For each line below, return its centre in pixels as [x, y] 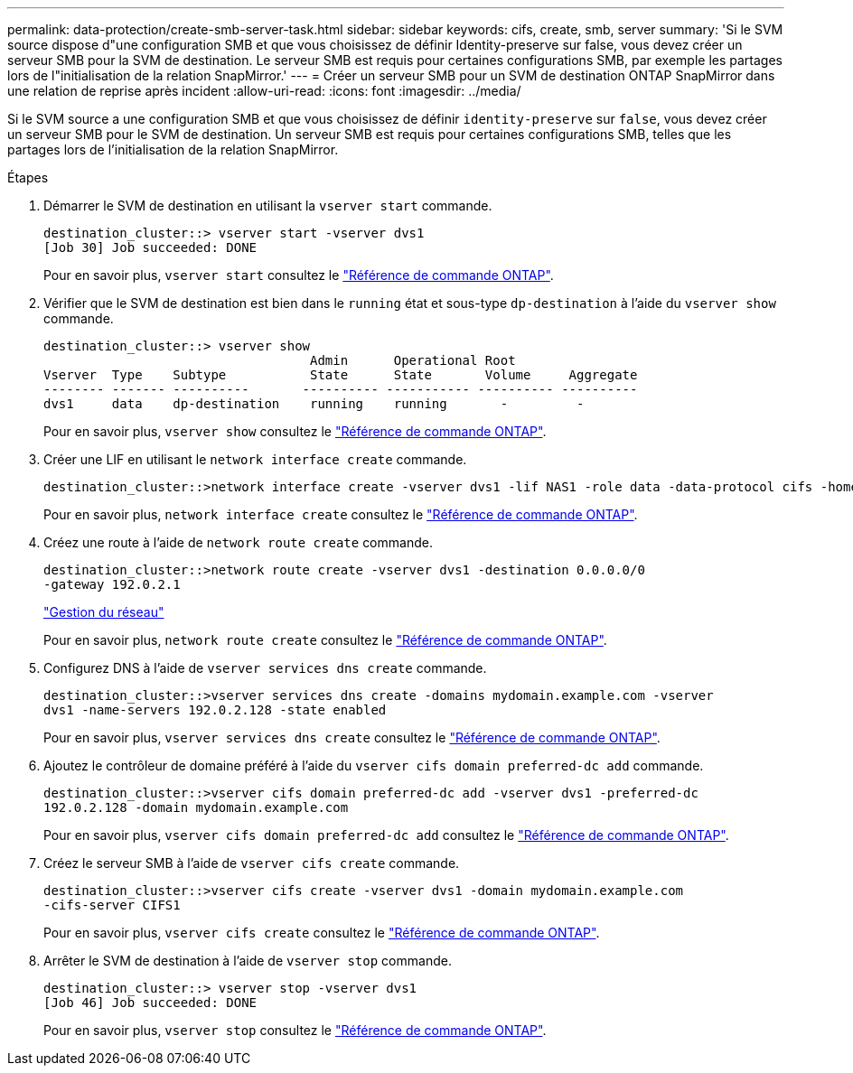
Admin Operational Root [413, 360]
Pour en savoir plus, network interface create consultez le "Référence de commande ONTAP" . [341, 514]
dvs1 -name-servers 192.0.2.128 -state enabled [215, 710]
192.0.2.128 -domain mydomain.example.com [196, 807]
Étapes [28, 177]
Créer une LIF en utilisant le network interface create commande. [255, 459]
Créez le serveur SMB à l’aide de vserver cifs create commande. [252, 863]
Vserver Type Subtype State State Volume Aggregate [341, 375]
